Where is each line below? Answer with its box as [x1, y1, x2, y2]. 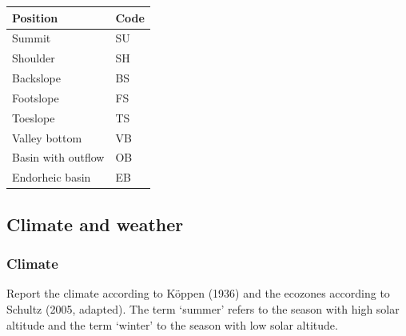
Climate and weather [6, 211, 184, 236]
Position [12, 9, 58, 26]
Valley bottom [12, 129, 82, 146]
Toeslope [12, 109, 55, 126]
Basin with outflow [12, 149, 105, 166]
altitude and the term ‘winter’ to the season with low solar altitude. [6, 316, 338, 333]
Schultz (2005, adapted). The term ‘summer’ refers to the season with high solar [6, 300, 400, 317]
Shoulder [12, 50, 55, 66]
